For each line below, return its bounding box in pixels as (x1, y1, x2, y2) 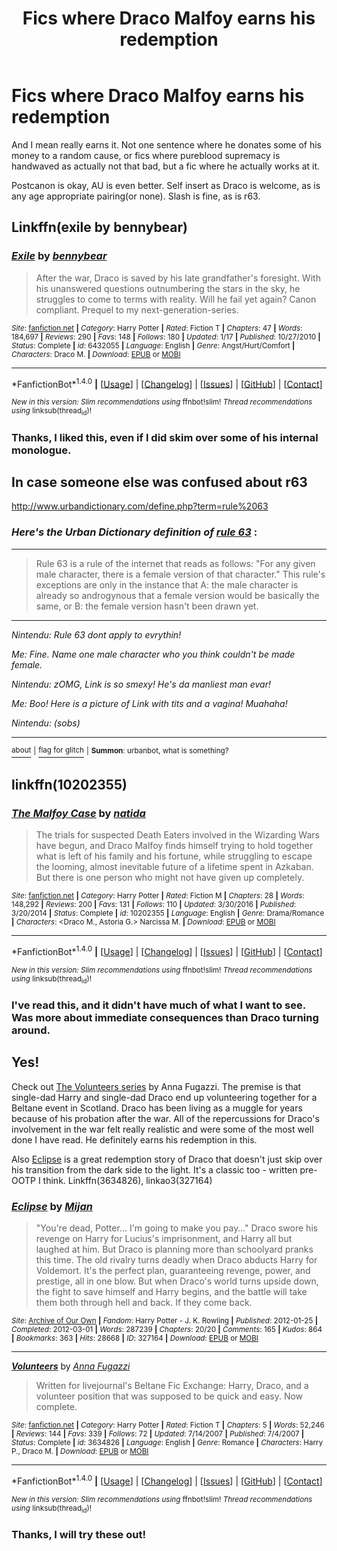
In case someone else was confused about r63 (11, 473, 308, 491)
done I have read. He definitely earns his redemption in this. (11, 1133, 258, 1146)
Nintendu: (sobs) (11, 717, 81, 729)
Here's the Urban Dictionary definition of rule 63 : (11, 525, 258, 539)
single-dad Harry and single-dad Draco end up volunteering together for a (11, 1091, 318, 1103)
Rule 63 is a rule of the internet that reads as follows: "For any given (35, 557, 316, 569)
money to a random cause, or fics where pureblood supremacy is (11, 149, 281, 161)
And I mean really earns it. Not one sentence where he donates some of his (11, 138, 323, 151)
